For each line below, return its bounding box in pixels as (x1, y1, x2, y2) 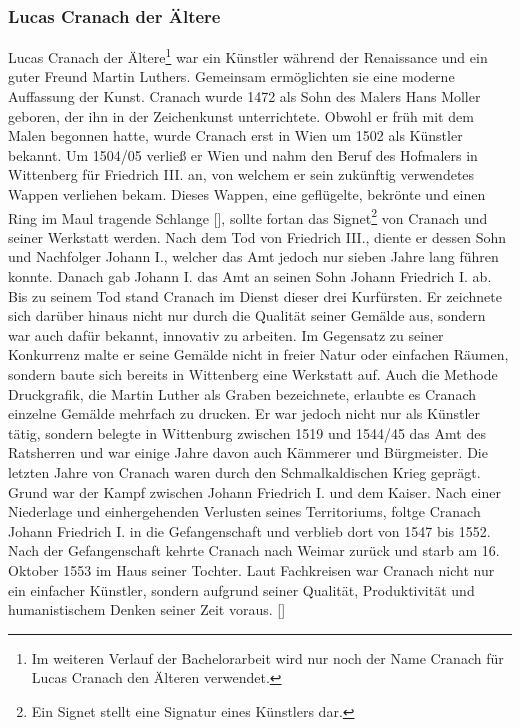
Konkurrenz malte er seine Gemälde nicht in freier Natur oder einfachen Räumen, (8, 344, 509, 365)
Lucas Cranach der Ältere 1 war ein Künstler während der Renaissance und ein (8, 44, 488, 67)
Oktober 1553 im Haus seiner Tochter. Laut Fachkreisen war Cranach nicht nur (8, 559, 495, 580)
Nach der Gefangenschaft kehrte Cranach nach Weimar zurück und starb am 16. (8, 540, 500, 561)
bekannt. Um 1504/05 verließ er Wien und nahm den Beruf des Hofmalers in (8, 144, 478, 165)
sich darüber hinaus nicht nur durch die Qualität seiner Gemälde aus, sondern (8, 305, 486, 326)
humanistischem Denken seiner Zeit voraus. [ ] (8, 599, 286, 620)
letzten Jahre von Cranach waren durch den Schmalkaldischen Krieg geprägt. (8, 462, 481, 482)
